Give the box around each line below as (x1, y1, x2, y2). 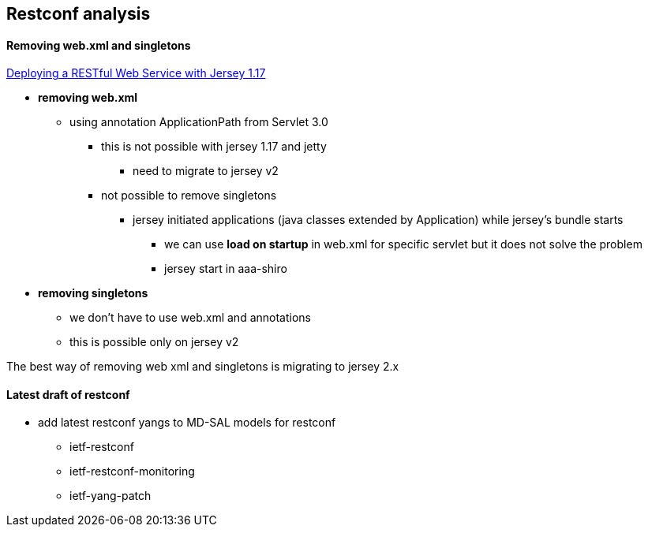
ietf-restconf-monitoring (69, 464, 195, 479)
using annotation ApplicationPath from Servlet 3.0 (69, 115, 328, 129)
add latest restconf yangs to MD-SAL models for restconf (38, 416, 336, 430)
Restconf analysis (6, 4, 151, 24)
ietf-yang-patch (69, 489, 152, 503)
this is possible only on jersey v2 (69, 335, 239, 349)
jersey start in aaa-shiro (164, 262, 287, 276)
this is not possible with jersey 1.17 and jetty (101, 140, 327, 154)
